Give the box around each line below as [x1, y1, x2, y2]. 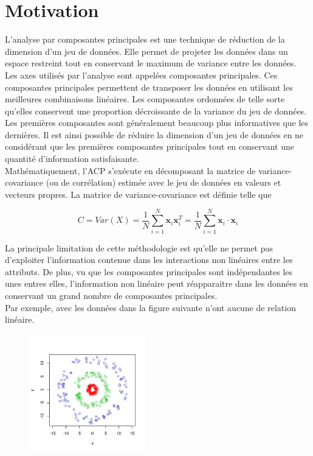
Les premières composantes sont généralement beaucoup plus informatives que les [5, 116, 309, 129]
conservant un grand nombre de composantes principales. [5, 289, 218, 301]
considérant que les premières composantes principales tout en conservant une [5, 140, 294, 153]
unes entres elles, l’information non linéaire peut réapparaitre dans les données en [5, 277, 308, 290]
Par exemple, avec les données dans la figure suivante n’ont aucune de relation [5, 301, 296, 314]
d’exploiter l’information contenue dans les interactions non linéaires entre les [5, 253, 293, 266]
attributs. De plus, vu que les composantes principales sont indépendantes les [5, 265, 293, 278]
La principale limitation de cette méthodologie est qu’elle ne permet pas [5, 241, 273, 254]
